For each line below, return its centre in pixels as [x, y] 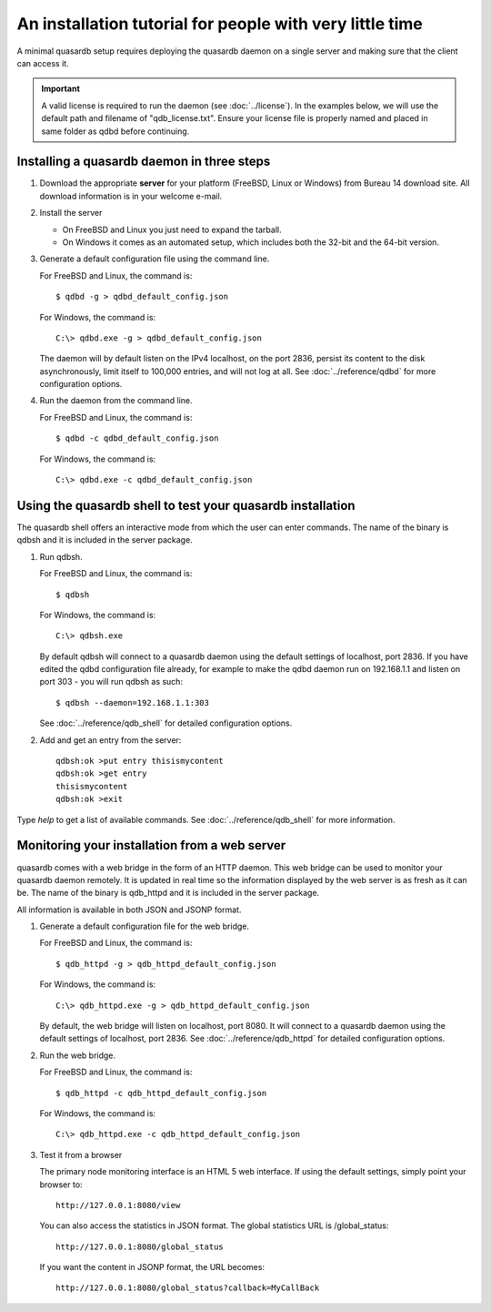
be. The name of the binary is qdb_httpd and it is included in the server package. [168, 893]
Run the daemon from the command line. [116, 401]
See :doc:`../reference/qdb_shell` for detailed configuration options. [166, 723]
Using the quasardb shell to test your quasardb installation [186, 505]
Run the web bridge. [78, 1055]
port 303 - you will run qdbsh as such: [111, 682]
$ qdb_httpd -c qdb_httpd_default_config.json [161, 1093]
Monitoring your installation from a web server [151, 845]
